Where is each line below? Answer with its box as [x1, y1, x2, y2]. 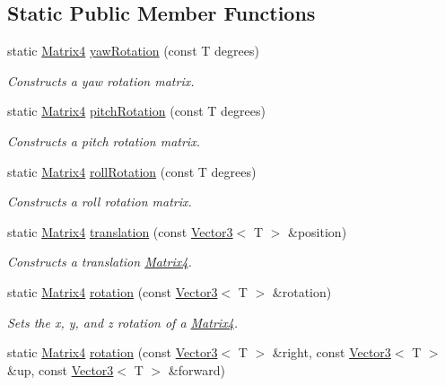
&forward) [168, 360, 225, 379]
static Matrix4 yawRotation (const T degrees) [7, 41, 259, 60]
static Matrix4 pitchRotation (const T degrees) [7, 101, 266, 120]
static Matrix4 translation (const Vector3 [7, 222, 233, 241]
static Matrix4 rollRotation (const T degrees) [7, 162, 257, 180]
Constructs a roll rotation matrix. [7, 192, 192, 211]
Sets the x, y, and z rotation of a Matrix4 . [7, 312, 239, 331]
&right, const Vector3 [272, 343, 391, 362]
